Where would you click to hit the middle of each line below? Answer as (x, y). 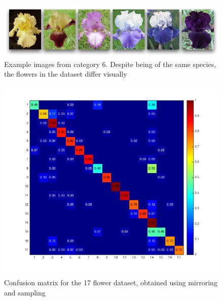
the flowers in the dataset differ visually (66, 74)
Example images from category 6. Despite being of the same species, (110, 64)
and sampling (25, 292)
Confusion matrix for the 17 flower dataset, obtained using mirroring (111, 282)
